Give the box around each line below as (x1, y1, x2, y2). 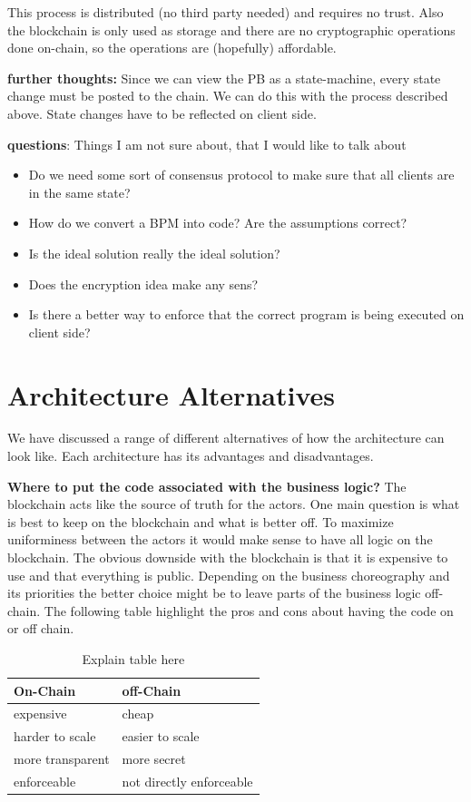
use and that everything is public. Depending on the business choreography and (7, 565, 450, 584)
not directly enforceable (122, 771, 253, 790)
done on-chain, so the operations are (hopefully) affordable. (7, 38, 337, 57)
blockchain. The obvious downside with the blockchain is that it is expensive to (7, 548, 448, 566)
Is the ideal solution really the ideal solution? (28, 243, 280, 262)
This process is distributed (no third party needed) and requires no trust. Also (7, 3, 444, 21)
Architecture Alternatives (7, 376, 335, 413)
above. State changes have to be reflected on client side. (7, 103, 317, 122)
